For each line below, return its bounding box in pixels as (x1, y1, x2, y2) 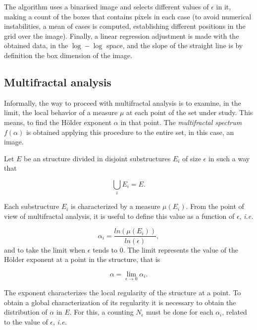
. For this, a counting (69, 307, 134, 317)
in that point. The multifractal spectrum (120, 117, 242, 127)
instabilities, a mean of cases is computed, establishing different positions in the (4, 21, 246, 31)
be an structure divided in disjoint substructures (24, 153, 171, 163)
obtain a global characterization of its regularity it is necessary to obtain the (4, 297, 236, 307)
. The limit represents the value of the (123, 244, 239, 255)
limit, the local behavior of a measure (4, 107, 118, 118)
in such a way (208, 153, 250, 163)
